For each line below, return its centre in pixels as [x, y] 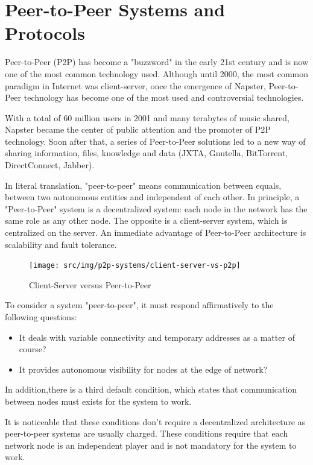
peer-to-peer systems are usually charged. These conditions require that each [147, 433]
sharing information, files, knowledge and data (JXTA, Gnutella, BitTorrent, [147, 153]
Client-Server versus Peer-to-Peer [90, 284]
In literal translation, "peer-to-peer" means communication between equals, [143, 185]
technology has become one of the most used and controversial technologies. [164, 97]
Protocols [45, 33]
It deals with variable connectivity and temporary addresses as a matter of [157, 337]
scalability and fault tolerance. [61, 244]
